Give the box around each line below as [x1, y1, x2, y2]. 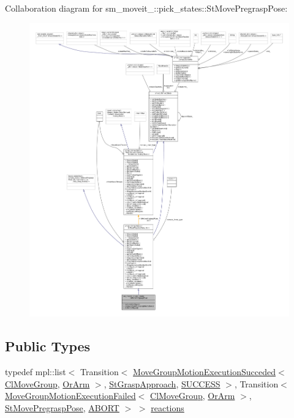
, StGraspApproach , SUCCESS [104, 377, 221, 390]
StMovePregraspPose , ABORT [5, 401, 119, 414]
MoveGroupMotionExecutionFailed [5, 389, 136, 402]
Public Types [5, 337, 91, 356]
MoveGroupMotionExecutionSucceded [133, 365, 276, 378]
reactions [151, 401, 184, 414]
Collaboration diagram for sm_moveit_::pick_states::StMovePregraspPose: [5, 2, 288, 14]
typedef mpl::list [5, 365, 66, 378]
